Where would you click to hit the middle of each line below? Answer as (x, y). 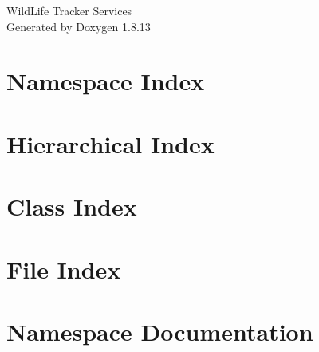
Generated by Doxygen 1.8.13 (79, 26)
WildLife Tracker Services (69, 10)
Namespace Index (106, 81)
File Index (64, 269)
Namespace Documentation (160, 331)
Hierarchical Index (110, 143)
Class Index (72, 206)
